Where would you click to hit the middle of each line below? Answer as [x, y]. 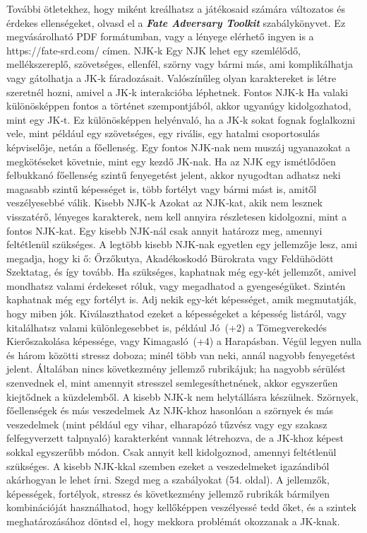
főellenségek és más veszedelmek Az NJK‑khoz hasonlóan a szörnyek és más [170, 410]
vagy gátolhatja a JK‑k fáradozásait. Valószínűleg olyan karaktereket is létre [172, 77]
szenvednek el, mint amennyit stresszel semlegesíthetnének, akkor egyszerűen [172, 383]
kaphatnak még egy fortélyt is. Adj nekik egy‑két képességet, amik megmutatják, [181, 299]
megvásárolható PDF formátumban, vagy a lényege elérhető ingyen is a [160, 36]
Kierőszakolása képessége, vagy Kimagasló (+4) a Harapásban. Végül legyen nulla [184, 341]
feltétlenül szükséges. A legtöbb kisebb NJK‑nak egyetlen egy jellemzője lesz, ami [182, 244]
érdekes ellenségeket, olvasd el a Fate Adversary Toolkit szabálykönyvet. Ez [176, 22]
